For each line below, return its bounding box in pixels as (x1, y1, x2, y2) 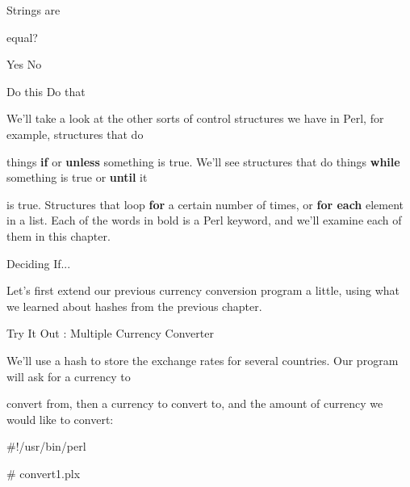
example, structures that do (6, 125, 144, 142)
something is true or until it (6, 169, 148, 186)
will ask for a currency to (6, 367, 131, 384)
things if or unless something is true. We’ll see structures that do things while (6, 153, 400, 170)
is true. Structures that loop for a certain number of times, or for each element (6, 195, 404, 212)
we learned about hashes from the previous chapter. (6, 297, 262, 314)
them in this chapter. (6, 227, 111, 244)
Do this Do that (6, 82, 86, 99)
